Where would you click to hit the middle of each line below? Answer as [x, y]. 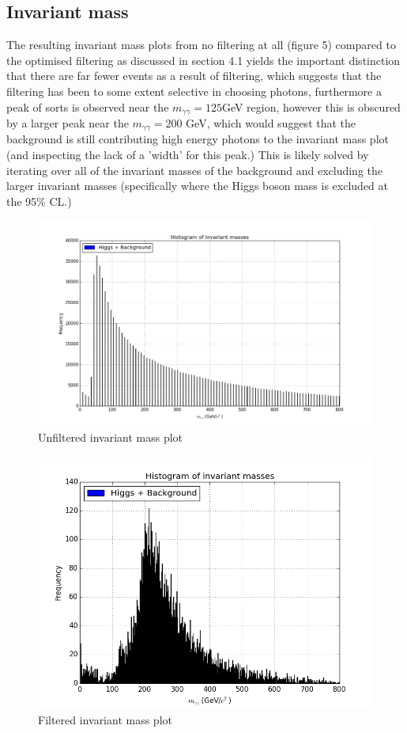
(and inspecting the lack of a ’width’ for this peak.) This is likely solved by [188, 155]
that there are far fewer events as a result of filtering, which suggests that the [194, 76]
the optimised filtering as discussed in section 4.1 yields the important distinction [203, 60]
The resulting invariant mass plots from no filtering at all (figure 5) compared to [201, 45]
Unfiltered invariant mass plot [111, 437]
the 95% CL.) [39, 201]
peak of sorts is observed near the [88, 106]
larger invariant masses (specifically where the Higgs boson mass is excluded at [198, 186]
